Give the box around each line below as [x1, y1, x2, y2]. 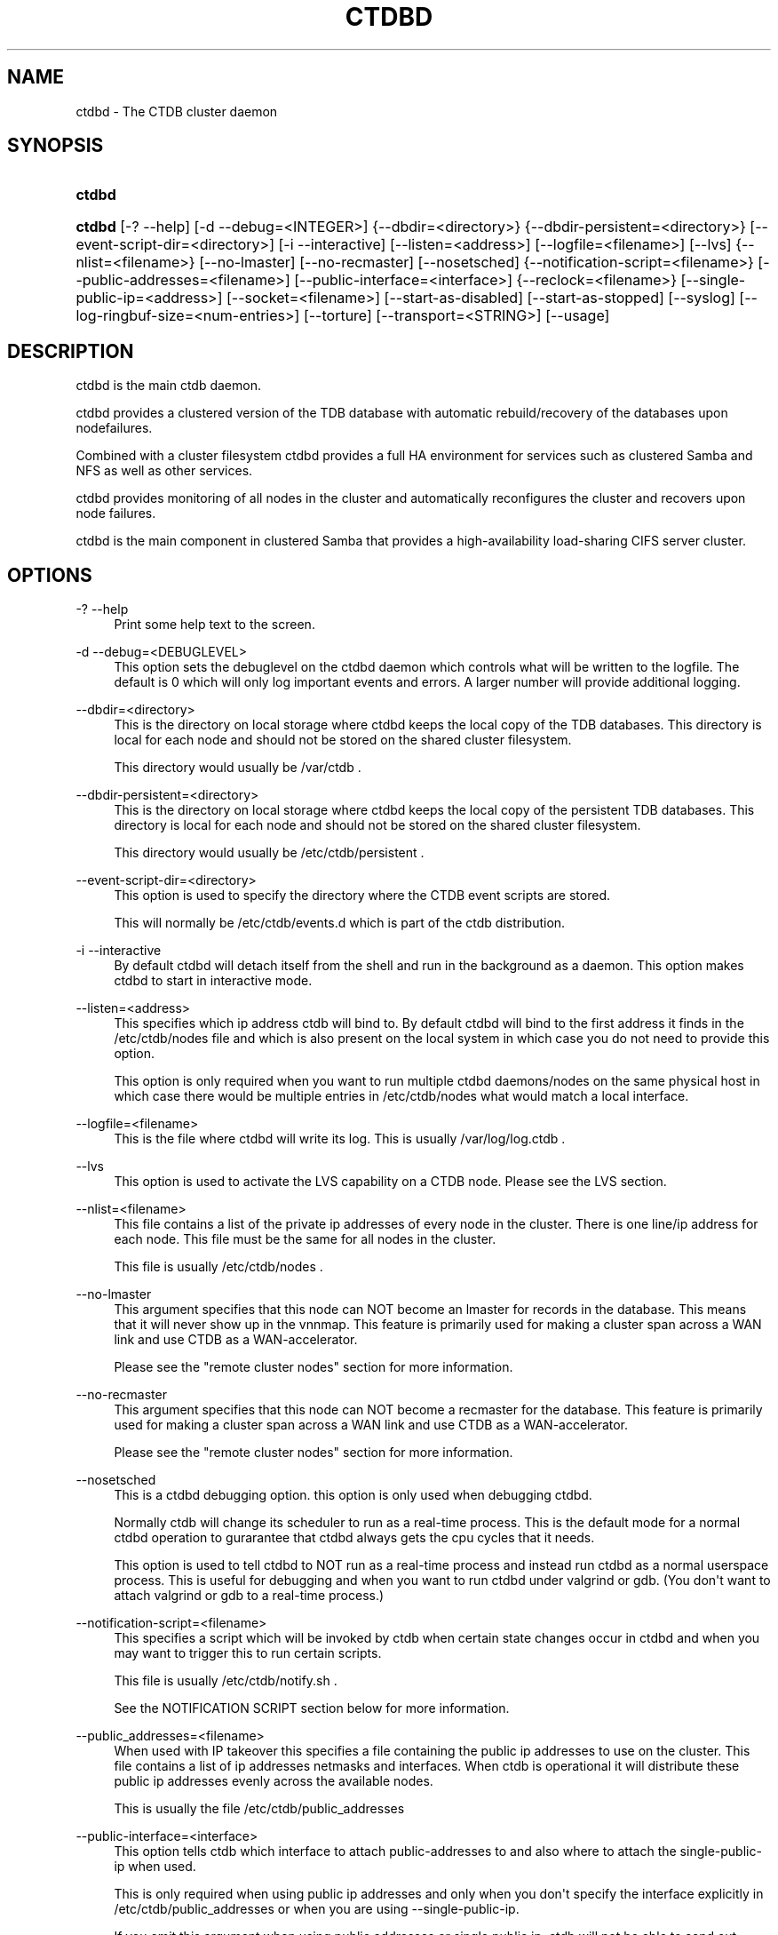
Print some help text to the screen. [114, 617, 315, 633]
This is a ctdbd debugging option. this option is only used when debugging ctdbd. [114, 1487, 592, 1503]
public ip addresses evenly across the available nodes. [114, 1773, 433, 1789]
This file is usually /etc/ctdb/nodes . [114, 1259, 323, 1275]
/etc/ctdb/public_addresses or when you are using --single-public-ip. [114, 1901, 520, 1917]
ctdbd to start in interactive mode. [114, 973, 313, 989]
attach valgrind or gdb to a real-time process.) [114, 1588, 385, 1604]
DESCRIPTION [7, 339, 134, 362]
